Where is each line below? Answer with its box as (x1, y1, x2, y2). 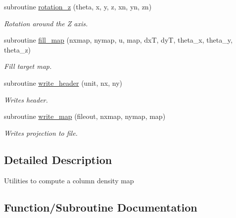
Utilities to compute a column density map (4, 175, 134, 185)
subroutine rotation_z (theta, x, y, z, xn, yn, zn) (4, 1, 152, 11)
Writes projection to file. (4, 127, 78, 138)
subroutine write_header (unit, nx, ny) (4, 77, 123, 88)
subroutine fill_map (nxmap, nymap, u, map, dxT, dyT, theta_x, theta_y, (4, 35, 233, 45)
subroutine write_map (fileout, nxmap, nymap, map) (4, 111, 166, 121)
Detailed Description (4, 152, 112, 167)
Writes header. (4, 94, 48, 105)
